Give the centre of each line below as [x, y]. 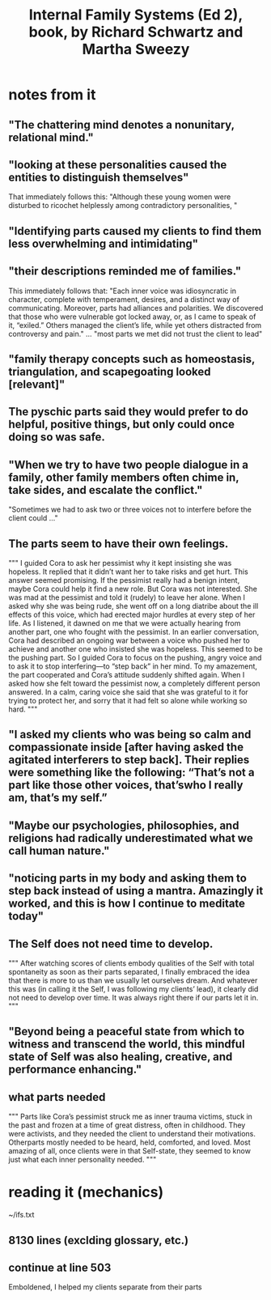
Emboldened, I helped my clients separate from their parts [105, 1287]
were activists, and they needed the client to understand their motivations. [132, 1134]
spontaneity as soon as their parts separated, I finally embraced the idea [129, 971]
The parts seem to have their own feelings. [119, 544]
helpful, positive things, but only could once [122, 425]
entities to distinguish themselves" [99, 177]
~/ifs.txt [21, 1215]
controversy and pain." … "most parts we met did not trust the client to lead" [135, 333]
